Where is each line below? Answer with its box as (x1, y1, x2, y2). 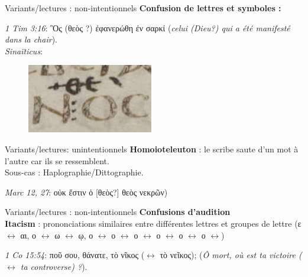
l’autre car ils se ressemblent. (5, 154, 109, 167)
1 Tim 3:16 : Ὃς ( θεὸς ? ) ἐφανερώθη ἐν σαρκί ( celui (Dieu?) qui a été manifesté (5, 21, 290, 34)
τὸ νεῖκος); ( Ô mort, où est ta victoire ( (160, 249, 302, 261)
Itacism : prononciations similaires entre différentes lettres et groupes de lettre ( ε (5, 217, 301, 229)
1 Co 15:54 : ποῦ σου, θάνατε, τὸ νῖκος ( (5, 249, 145, 261)
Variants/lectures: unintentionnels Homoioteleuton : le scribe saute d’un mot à (5, 142, 299, 155)
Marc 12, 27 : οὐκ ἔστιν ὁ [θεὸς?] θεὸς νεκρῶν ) (5, 185, 168, 198)
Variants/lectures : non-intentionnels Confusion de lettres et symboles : (5, 2, 281, 14)
